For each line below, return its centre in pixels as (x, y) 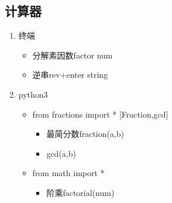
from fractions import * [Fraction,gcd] (100, 114)
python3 (33, 94)
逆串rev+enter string (70, 75)
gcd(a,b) (61, 153)
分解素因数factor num (73, 55)
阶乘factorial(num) (80, 192)
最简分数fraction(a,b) (85, 134)
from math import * (68, 173)
